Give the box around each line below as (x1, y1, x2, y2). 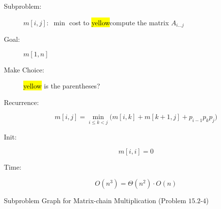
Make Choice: (4, 64, 44, 74)
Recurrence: (4, 97, 39, 107)
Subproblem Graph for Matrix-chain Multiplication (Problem (4, 195, 187, 205)
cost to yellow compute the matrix (69, 17, 169, 27)
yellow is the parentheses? (23, 81, 100, 91)
